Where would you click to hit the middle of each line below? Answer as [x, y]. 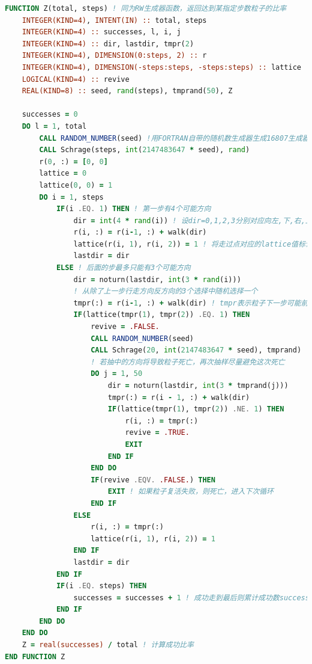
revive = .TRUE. [157, 433]
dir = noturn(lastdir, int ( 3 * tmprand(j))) [198, 386]
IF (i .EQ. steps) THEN [101, 586]
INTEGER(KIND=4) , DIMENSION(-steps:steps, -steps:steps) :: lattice [162, 67]
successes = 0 [50, 115]
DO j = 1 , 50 [117, 374]
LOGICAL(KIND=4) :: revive [76, 79]
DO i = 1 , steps [71, 197]
